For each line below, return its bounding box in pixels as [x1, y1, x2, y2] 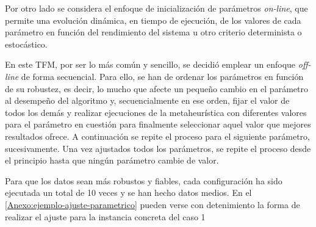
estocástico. [5, 37, 48, 50]
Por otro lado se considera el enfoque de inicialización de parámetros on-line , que [5, 2, 308, 14]
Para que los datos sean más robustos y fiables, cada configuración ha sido [5, 174, 282, 187]
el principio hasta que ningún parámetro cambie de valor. [5, 154, 219, 167]
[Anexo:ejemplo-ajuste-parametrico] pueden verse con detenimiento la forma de [5, 198, 300, 211]
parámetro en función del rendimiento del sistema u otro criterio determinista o [5, 26, 302, 38]
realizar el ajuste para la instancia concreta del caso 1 [5, 210, 206, 223]
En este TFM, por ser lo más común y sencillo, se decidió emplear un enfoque [5, 58, 296, 71]
